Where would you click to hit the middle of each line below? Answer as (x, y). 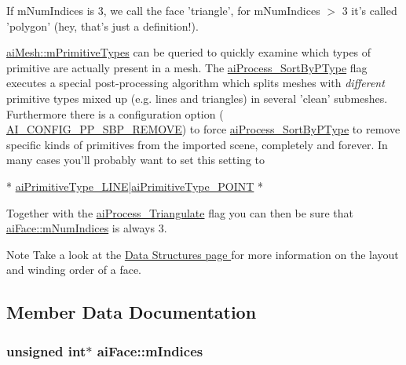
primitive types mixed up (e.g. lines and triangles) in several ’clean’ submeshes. (197, 98)
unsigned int (46, 350)
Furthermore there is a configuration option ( (115, 113)
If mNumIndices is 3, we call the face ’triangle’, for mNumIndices (163, 10)
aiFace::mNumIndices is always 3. (87, 228)
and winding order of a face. (74, 270)
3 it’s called (369, 10)
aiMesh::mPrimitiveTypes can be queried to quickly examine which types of (189, 52)
